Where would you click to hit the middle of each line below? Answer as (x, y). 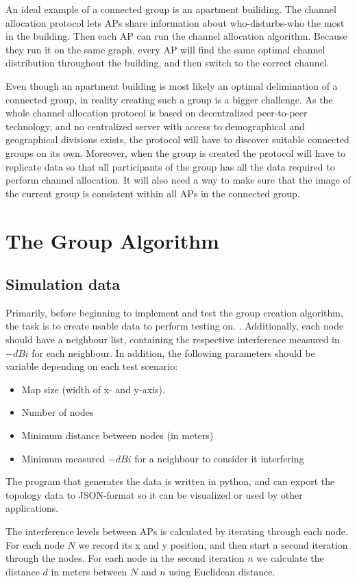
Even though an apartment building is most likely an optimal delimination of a (172, 85)
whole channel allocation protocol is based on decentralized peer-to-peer (157, 113)
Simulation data (63, 284)
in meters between (89, 571)
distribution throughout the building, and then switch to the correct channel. (168, 63)
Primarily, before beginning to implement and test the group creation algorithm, (174, 312)
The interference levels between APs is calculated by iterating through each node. (177, 531)
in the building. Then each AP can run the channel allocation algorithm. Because (176, 36)
